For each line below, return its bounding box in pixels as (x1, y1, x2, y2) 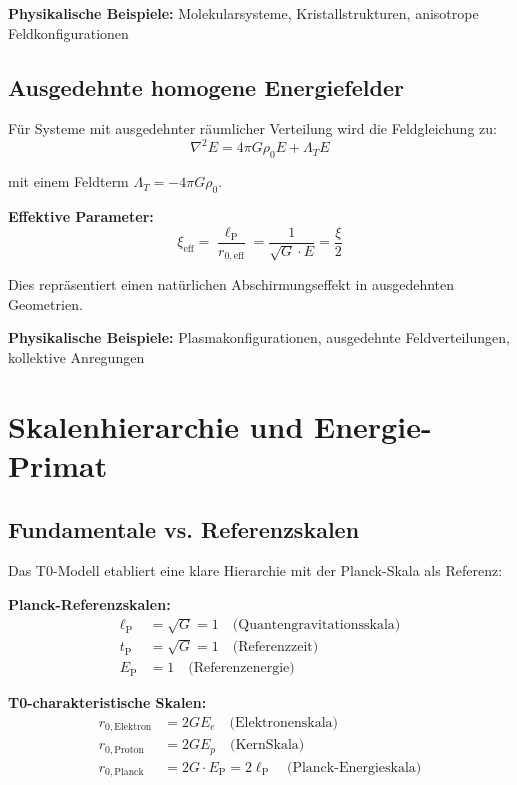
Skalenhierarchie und (8, 405, 304, 446)
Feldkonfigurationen (8, 22, 129, 43)
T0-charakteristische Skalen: (8, 692, 207, 713)
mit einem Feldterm (8, 171, 129, 192)
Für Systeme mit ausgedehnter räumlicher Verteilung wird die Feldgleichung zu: (8, 118, 497, 139)
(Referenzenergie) (188, 661, 295, 676)
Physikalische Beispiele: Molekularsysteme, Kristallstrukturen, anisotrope (8, 3, 479, 23)
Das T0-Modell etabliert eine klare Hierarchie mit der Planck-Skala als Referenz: (8, 560, 503, 581)
